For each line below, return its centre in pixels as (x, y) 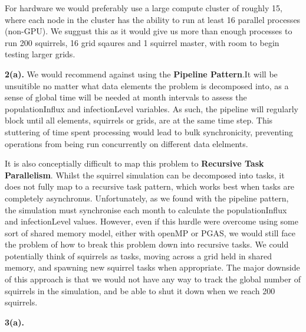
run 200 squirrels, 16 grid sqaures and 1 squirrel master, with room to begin (142, 42)
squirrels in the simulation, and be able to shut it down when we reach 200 (140, 290)
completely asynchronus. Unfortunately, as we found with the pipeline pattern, (147, 198)
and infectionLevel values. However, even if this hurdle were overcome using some (152, 221)
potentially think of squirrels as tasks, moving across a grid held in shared (139, 255)
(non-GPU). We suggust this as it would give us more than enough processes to (149, 31)
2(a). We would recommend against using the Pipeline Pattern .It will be (141, 74)
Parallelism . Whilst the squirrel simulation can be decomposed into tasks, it (145, 175)
